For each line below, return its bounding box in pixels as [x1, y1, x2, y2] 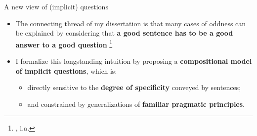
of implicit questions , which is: [15, 65, 117, 76]
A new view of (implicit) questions [4, 1, 108, 11]
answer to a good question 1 [15, 38, 113, 49]
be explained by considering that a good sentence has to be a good [15, 28, 233, 38]
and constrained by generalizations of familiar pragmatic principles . [27, 98, 245, 109]
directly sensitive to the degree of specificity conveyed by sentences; [27, 82, 241, 92]
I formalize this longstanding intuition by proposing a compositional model [15, 56, 252, 66]
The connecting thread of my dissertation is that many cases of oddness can [15, 18, 246, 28]
